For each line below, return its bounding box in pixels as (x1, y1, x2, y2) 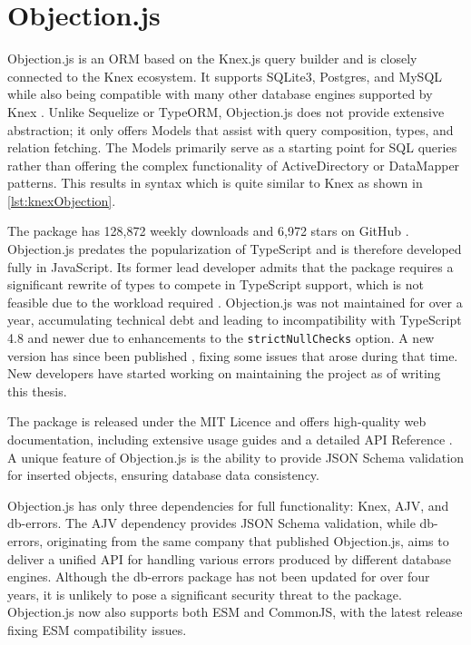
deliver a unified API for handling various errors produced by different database (7, 549, 451, 568)
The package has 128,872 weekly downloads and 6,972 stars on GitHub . (7, 221, 409, 240)
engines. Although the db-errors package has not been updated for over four (7, 567, 430, 586)
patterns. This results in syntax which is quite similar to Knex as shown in (7, 173, 423, 192)
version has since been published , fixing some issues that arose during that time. (7, 346, 458, 365)
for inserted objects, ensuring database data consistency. (7, 465, 319, 484)
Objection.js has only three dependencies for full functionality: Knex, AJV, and (7, 495, 449, 514)
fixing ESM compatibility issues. (7, 621, 187, 639)
